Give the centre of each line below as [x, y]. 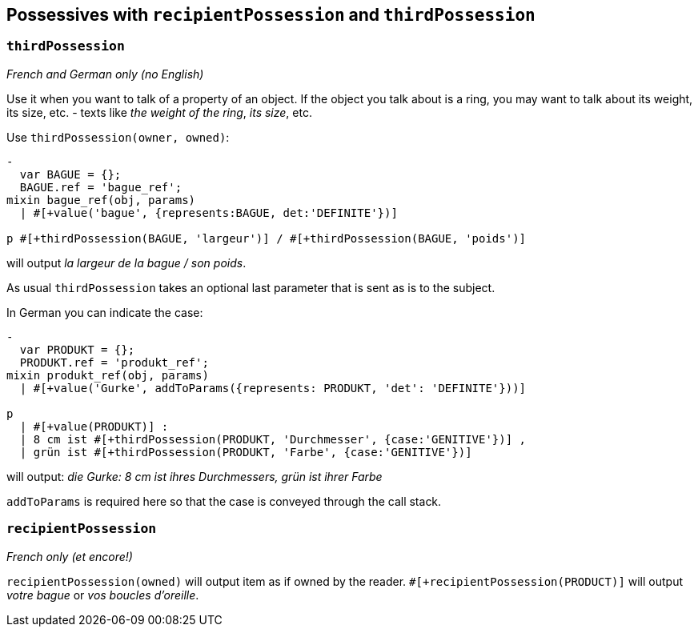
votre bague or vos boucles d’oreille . [103, 595]
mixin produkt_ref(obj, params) [108, 375]
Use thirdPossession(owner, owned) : [118, 137]
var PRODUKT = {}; [77, 349]
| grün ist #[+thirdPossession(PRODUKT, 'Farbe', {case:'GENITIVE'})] [246, 452]
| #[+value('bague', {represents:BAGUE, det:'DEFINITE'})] [209, 212]
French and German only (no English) [105, 74]
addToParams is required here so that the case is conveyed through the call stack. [224, 501]
